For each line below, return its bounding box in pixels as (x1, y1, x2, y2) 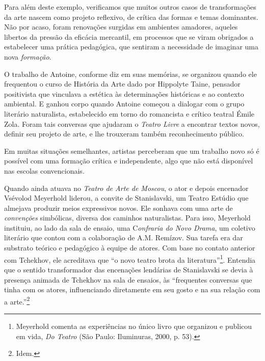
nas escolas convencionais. (4, 165, 85, 176)
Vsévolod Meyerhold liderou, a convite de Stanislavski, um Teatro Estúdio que (4, 192, 249, 203)
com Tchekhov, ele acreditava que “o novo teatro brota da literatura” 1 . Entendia (4, 253, 256, 265)
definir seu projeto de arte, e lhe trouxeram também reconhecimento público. (4, 128, 244, 139)
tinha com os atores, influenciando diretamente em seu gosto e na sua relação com (4, 284, 260, 295)
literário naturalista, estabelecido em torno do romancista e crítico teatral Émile (4, 108, 255, 119)
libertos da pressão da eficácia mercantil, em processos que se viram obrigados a (4, 31, 254, 42)
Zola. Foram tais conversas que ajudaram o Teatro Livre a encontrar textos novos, (4, 118, 260, 129)
